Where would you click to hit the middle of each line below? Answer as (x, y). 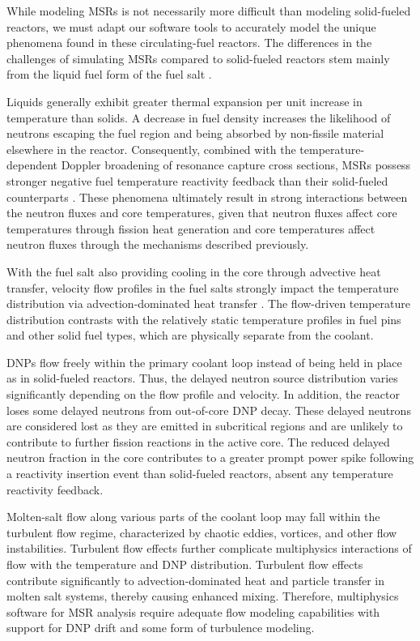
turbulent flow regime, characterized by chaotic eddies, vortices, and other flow (202, 532)
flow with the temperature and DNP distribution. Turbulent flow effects (185, 564)
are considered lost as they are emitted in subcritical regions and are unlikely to (205, 426)
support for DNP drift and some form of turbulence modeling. (161, 628)
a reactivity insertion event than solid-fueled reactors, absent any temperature (200, 474)
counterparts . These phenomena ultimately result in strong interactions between (207, 197)
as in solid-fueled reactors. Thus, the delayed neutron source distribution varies (202, 378)
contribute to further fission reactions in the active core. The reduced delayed (198, 441)
